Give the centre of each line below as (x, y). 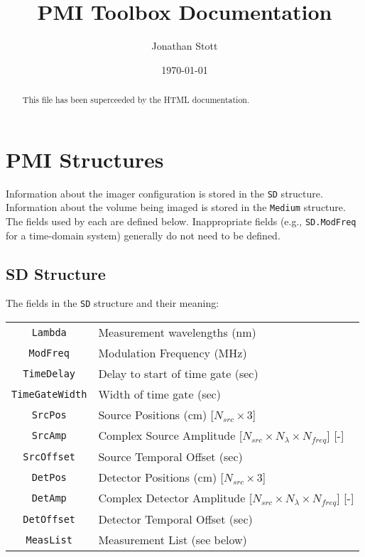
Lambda (49, 332)
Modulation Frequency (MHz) (173, 353)
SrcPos (49, 415)
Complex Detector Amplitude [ (175, 498)
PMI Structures (85, 159)
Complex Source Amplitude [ (170, 436)
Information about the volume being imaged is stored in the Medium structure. (176, 207)
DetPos (49, 477)
